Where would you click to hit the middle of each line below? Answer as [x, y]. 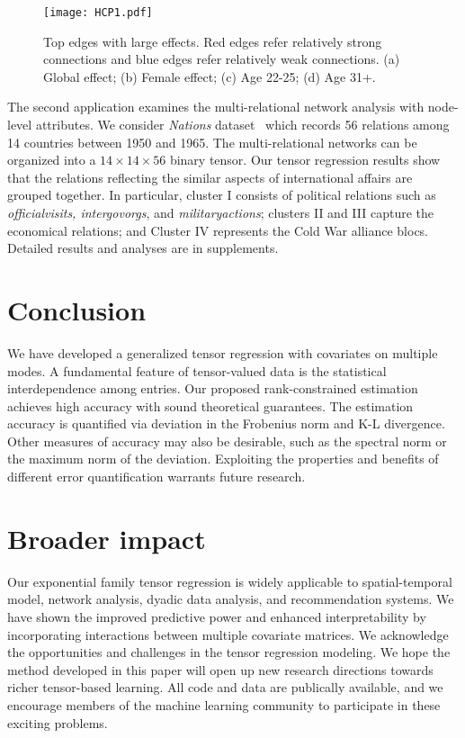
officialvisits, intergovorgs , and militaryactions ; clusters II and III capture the [220, 212]
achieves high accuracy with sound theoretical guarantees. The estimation [210, 405]
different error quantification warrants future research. [156, 477]
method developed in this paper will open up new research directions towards [220, 669]
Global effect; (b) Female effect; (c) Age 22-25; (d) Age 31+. [210, 76]
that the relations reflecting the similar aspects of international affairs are [210, 177]
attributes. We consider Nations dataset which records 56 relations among [242, 125]
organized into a [52, 160]
